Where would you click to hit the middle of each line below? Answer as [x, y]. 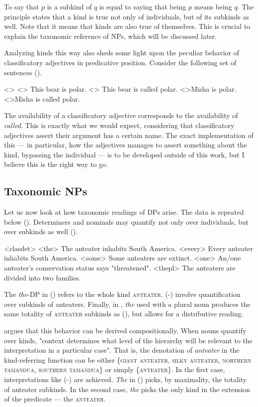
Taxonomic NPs [46, 191]
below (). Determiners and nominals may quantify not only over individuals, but [127, 221]
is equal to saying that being [143, 6]
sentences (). [23, 72]
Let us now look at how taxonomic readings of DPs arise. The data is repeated [124, 212]
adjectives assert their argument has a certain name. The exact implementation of [129, 135]
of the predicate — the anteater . [55, 399]
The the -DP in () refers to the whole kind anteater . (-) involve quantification [122, 294]
